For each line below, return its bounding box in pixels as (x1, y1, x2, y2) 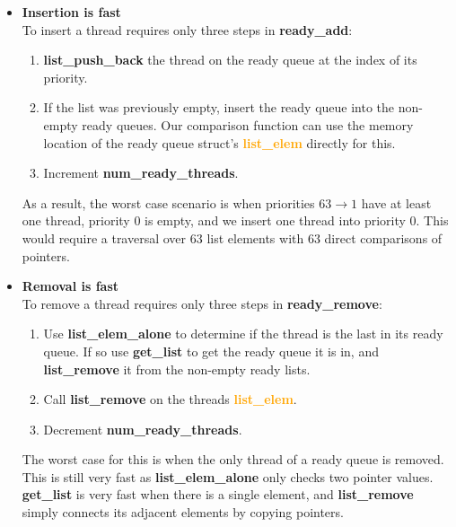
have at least (361, 193, 432, 212)
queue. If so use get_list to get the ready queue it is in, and (43, 341, 379, 360)
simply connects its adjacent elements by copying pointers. (22, 503, 344, 522)
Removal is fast (22, 277, 119, 295)
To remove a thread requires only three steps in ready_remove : (22, 294, 382, 312)
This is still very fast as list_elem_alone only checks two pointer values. (22, 467, 434, 486)
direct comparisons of (324, 228, 443, 247)
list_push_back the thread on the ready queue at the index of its (43, 50, 417, 69)
